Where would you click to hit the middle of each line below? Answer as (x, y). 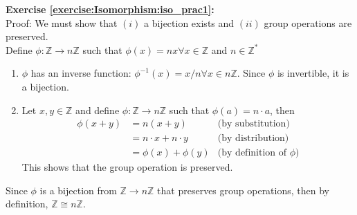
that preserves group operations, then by (243, 190)
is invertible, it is (313, 73)
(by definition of (252, 153)
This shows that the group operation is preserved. (127, 167)
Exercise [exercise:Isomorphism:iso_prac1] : (110, 9)
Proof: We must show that (62, 22)
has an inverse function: (81, 73)
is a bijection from (78, 190)
